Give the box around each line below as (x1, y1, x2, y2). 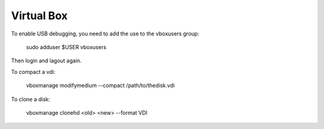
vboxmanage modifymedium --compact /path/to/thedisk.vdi (26, 82, 175, 89)
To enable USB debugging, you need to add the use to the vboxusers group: (11, 30, 200, 37)
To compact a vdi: (11, 68, 56, 75)
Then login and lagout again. (11, 57, 82, 64)
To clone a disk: (11, 95, 50, 103)
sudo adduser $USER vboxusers (26, 43, 107, 50)
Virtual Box (11, 9, 68, 22)
